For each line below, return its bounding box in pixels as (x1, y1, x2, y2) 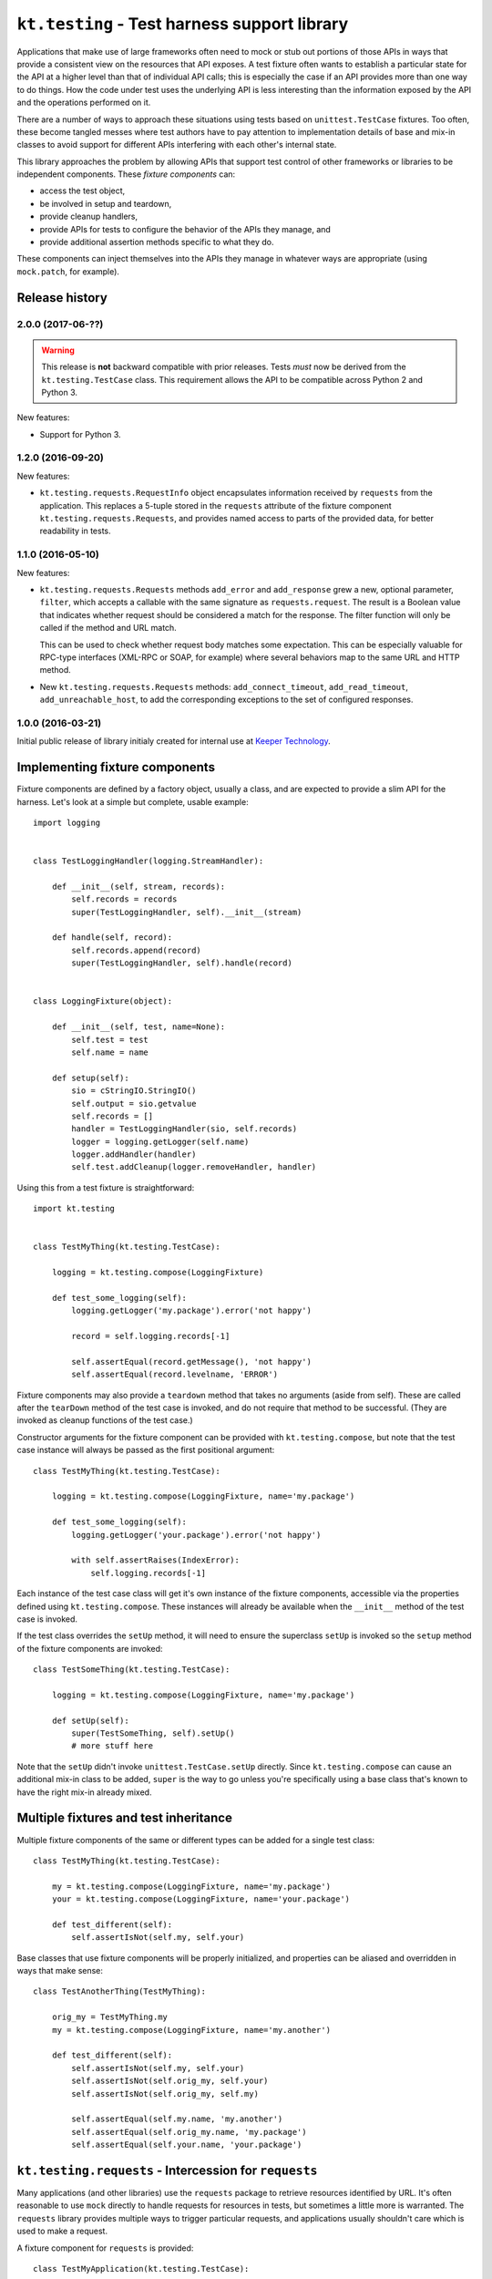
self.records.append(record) (71, 944, 202, 955)
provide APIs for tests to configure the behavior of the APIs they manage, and (39, 223, 332, 234)
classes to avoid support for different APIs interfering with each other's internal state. (16, 139, 337, 150)
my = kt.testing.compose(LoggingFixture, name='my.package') (51, 1881, 332, 1892)
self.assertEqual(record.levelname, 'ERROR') (71, 1369, 278, 1380)
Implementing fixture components (16, 759, 216, 775)
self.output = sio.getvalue (71, 1098, 197, 1109)
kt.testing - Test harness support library (16, 14, 349, 34)
